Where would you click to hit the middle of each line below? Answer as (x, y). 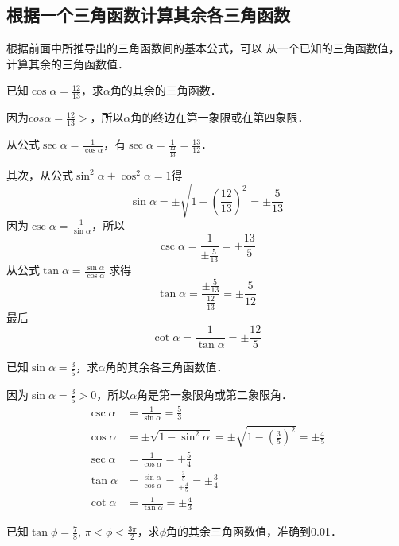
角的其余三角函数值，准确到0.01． (254, 531)
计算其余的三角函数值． (68, 63)
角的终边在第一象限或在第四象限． (220, 117)
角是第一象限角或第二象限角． (215, 394)
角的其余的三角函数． (166, 90)
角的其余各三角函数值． (167, 367)
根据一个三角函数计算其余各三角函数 (148, 15)
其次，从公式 (40, 174)
